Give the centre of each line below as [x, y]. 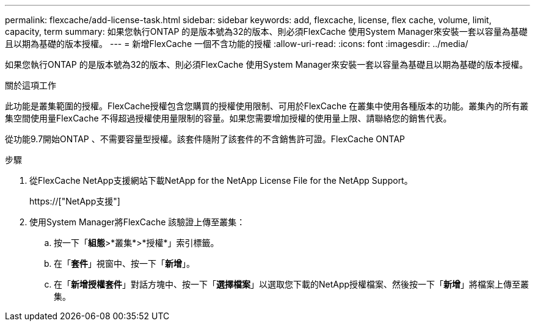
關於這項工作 [31, 85]
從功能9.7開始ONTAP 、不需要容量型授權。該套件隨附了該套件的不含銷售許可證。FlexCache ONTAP [205, 139]
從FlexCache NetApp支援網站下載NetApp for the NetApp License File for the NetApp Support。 [221, 180]
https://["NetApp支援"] [75, 201]
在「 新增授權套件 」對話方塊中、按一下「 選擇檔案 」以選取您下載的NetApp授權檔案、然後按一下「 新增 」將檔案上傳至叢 [292, 284]
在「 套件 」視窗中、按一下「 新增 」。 [124, 263]
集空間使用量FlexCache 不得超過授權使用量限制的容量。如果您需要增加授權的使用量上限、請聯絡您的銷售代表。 [228, 118]
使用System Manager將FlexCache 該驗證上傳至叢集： [137, 222]
